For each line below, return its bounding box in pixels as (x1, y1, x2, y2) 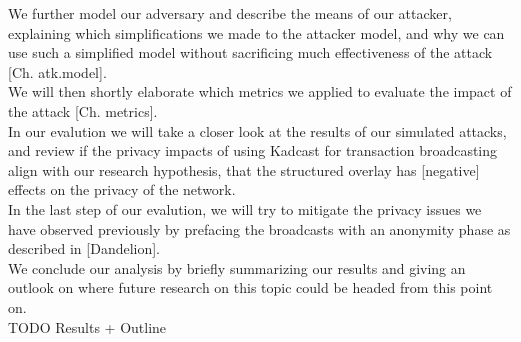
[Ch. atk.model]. (8, 61, 107, 82)
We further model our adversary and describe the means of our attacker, (8, 3, 452, 23)
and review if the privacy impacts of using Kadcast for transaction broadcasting (8, 140, 498, 161)
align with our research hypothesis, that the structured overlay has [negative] (8, 159, 480, 180)
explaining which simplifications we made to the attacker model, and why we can (8, 22, 505, 43)
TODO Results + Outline (8, 316, 167, 337)
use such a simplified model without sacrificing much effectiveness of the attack (8, 42, 493, 63)
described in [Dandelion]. (8, 238, 161, 259)
